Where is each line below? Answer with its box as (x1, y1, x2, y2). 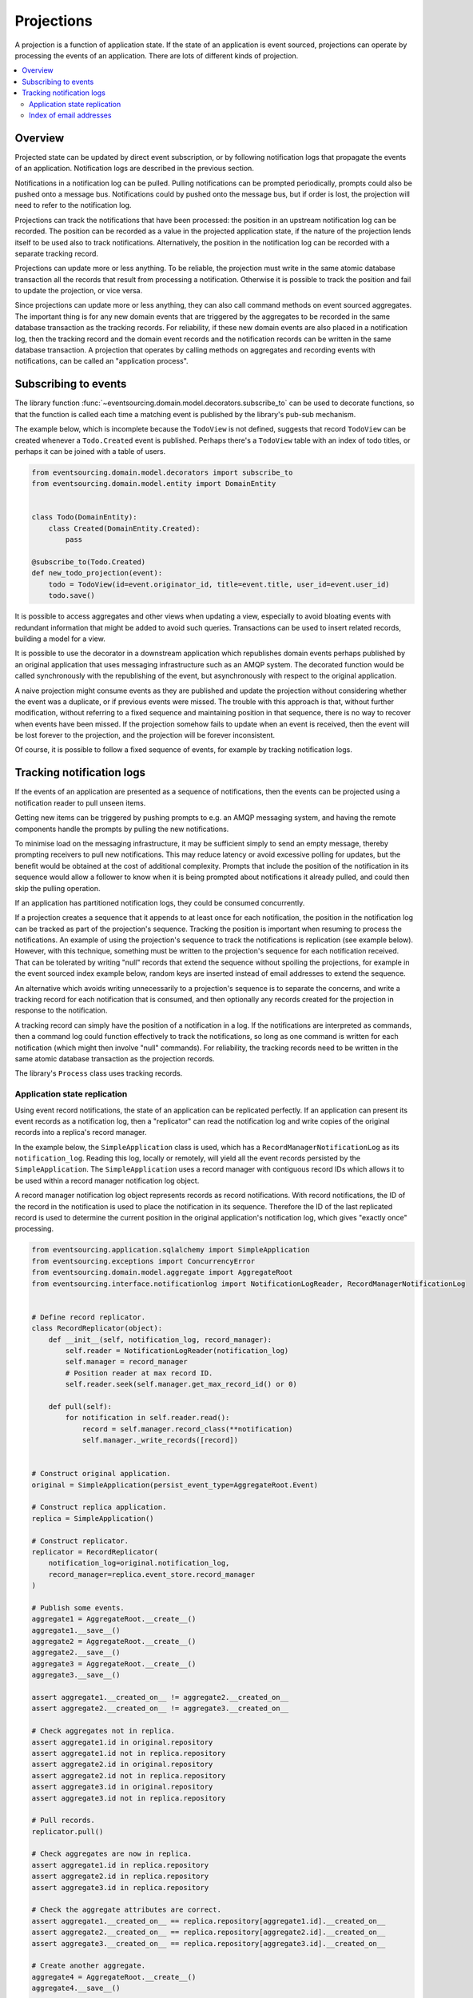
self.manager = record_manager (65, 1357, 188, 1367)
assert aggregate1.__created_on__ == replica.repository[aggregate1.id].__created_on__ (31, 1916, 386, 1925)
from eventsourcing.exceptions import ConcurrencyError (31, 1256, 256, 1266)
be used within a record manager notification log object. (14, 1176, 200, 1185)
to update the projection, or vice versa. (14, 286, 143, 296)
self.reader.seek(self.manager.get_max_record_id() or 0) (65, 1379, 297, 1389)
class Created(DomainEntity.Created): (48, 523, 201, 533)
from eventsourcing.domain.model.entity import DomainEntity (31, 480, 276, 488)
